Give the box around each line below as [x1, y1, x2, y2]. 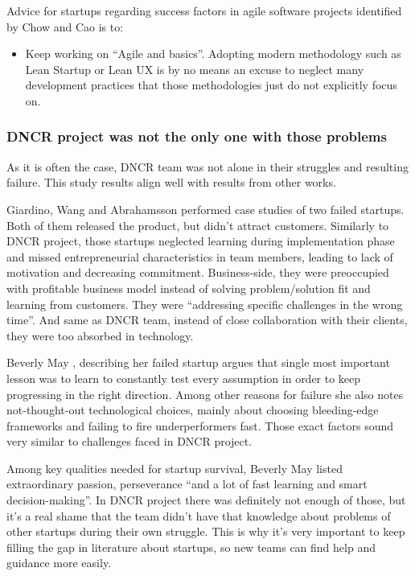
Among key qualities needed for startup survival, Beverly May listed [6, 459, 343, 476]
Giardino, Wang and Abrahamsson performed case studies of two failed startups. [6, 200, 405, 217]
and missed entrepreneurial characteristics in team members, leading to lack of [6, 248, 393, 265]
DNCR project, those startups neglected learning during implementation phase [6, 232, 395, 249]
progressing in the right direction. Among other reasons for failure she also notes [6, 385, 404, 402]
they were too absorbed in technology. [6, 327, 194, 344]
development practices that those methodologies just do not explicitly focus [25, 76, 397, 93]
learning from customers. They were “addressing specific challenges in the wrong [6, 295, 403, 312]
